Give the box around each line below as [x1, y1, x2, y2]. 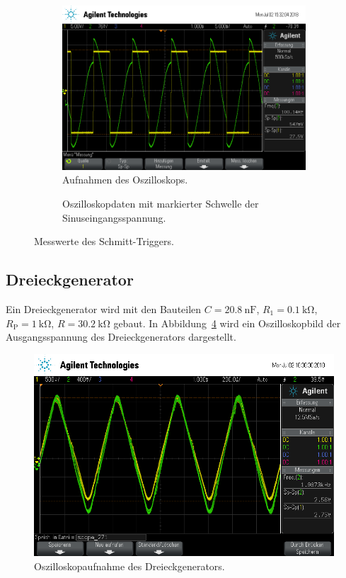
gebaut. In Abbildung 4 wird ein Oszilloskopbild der [113, 315, 341, 330]
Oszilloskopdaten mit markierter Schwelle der [62, 195, 259, 210]
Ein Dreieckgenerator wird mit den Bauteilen [6, 301, 202, 316]
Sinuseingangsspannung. [62, 210, 166, 225]
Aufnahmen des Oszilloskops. [62, 172, 188, 187]
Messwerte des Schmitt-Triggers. [34, 234, 174, 249]
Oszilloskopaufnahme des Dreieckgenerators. [34, 558, 225, 573]
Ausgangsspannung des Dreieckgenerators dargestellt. [6, 329, 236, 344]
